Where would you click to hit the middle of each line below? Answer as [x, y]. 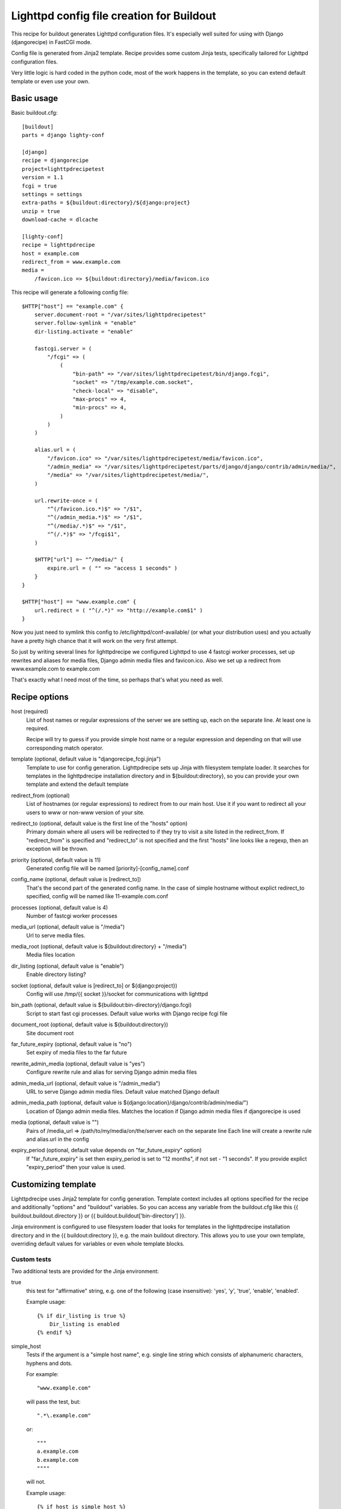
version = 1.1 [42, 177]
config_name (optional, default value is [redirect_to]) [76, 879]
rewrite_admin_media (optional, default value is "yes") [78, 1064]
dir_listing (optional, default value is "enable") [68, 966]
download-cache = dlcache [60, 220]
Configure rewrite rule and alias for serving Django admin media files [111, 1072]
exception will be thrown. [57, 849]
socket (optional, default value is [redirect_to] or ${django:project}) [94, 985]
